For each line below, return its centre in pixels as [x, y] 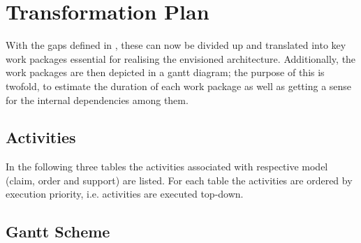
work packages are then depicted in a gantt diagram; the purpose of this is [165, 72]
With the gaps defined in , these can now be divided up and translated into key [176, 45]
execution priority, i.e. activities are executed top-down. [125, 194]
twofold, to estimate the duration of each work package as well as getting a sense [179, 86]
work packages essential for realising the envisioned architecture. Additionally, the [181, 58]
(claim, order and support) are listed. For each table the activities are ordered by [179, 180]
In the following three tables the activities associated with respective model [167, 167]
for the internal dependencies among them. [97, 100]
